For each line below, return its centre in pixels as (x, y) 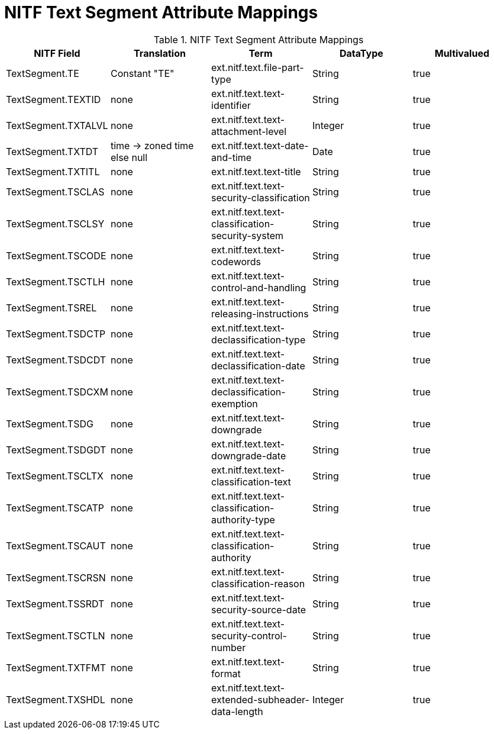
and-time (232, 157)
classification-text (251, 482)
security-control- (249, 635)
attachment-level (249, 131)
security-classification (261, 197)
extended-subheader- (260, 699)
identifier (231, 105)
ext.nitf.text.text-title (256, 171)
